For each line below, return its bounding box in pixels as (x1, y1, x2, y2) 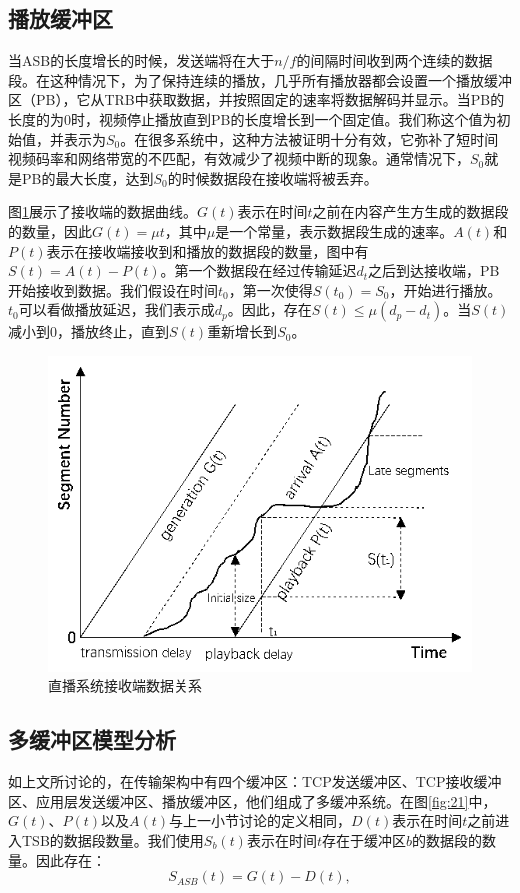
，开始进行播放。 (389, 279, 502, 300)
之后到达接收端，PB (368, 260, 500, 281)
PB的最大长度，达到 (21, 167, 154, 188)
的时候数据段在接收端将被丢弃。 (167, 167, 378, 188)
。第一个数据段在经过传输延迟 (160, 260, 357, 281)
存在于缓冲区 (321, 829, 406, 850)
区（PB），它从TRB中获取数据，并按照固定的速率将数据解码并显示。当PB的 (8, 89, 505, 110)
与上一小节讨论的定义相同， (169, 810, 352, 831)
